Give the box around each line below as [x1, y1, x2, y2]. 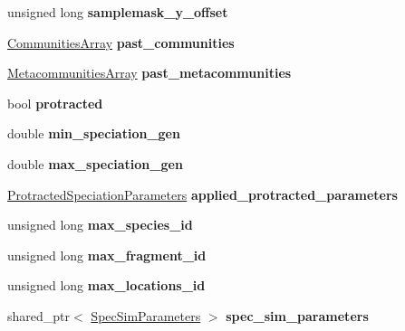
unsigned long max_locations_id [7, 276, 206, 295]
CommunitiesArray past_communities [7, 33, 235, 52]
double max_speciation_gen [7, 154, 183, 173]
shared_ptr [7, 306, 71, 325]
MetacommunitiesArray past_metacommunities [7, 63, 292, 82]
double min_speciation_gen [7, 124, 180, 143]
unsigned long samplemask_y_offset [7, 3, 228, 21]
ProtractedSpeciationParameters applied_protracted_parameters [7, 184, 398, 203]
